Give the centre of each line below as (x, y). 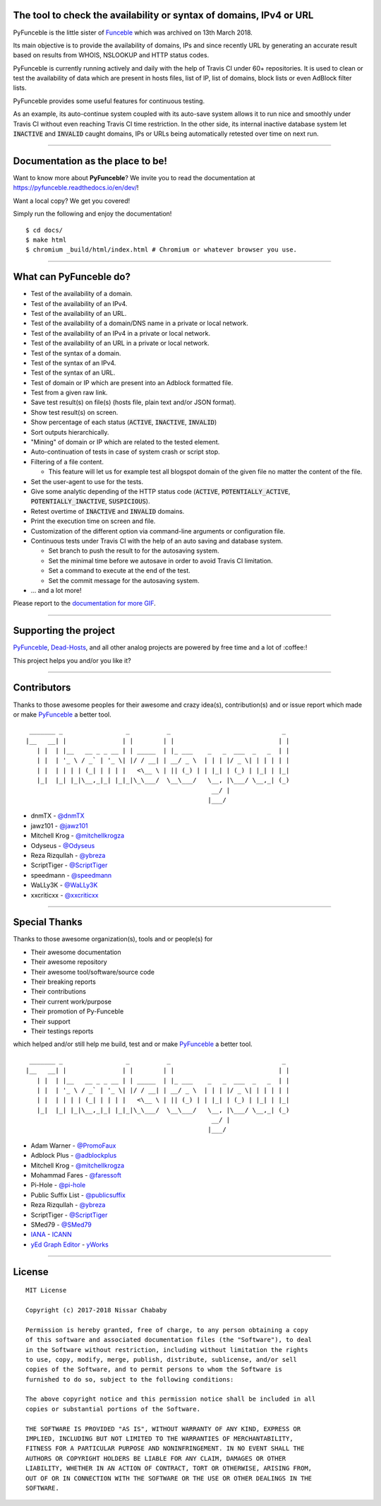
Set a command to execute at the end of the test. (119, 571)
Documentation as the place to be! (90, 161)
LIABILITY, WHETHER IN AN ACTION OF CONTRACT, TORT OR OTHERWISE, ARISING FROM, (169, 1469)
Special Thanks (48, 922)
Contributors (42, 688)
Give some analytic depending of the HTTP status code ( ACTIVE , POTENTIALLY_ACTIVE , (161, 492)
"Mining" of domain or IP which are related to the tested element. (125, 442)
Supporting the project (64, 631)
